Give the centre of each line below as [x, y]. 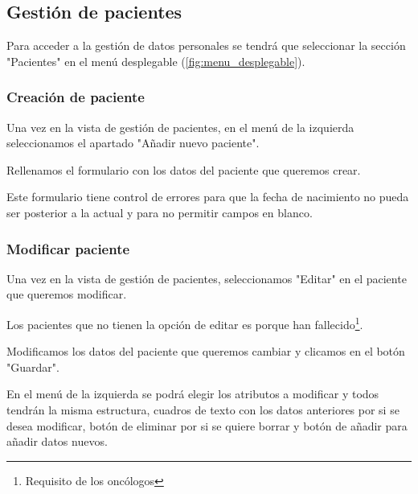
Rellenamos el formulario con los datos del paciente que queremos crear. [184, 169]
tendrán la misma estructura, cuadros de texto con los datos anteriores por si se [203, 410]
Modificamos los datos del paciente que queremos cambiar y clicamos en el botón [206, 351]
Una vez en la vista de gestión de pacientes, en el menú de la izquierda [180, 127]
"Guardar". [33, 366]
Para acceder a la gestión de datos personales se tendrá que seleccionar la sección [206, 45]
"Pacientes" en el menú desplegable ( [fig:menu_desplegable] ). [156, 61]
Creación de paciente [76, 97]
